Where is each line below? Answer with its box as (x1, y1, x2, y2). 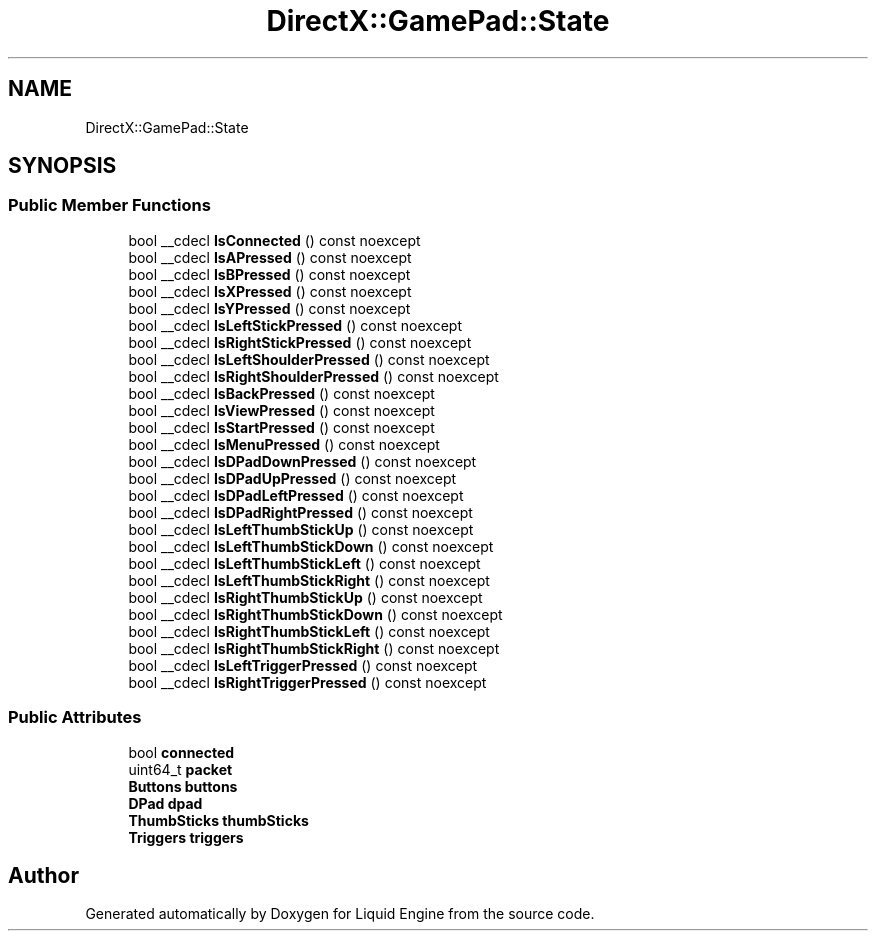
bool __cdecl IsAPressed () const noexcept (128, 248, 412, 266)
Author (8, 862, 79, 888)
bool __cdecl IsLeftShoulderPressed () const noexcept (128, 350, 490, 368)
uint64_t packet (128, 760, 233, 778)
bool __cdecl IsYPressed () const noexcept (128, 299, 411, 317)
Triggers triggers (128, 828, 244, 846)
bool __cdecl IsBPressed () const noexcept (128, 265, 411, 283)
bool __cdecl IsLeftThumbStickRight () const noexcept (128, 571, 490, 589)
